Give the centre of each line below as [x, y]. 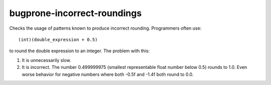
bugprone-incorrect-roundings [76, 13]
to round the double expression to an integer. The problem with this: [80, 51]
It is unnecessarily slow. [46, 60]
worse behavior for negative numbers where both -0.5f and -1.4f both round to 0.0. [108, 74]
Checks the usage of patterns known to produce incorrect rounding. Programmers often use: [105, 28]
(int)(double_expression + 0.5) [58, 39]
